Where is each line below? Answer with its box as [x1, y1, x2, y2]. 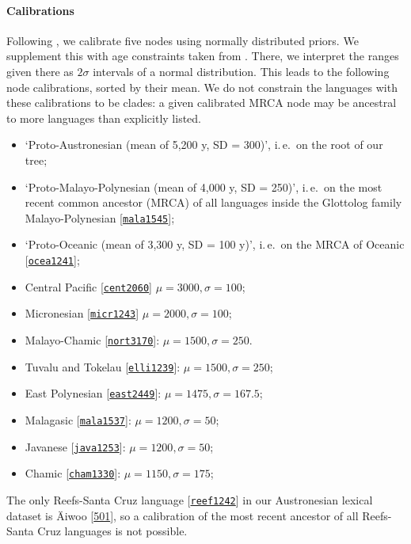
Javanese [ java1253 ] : [25, 438, 126, 455]
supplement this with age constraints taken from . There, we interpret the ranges [6, 48, 399, 64]
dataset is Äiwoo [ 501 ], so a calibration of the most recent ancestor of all [6, 507, 359, 523]
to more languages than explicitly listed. [6, 109, 201, 126]
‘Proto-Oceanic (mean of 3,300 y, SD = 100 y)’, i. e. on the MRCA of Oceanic [25, 236, 405, 253]
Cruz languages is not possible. [37, 523, 188, 539]
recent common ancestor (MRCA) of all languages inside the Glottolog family [25, 194, 402, 211]
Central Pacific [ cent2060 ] [25, 278, 153, 295]
